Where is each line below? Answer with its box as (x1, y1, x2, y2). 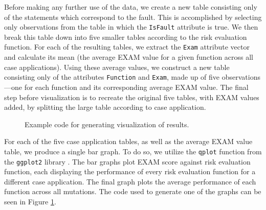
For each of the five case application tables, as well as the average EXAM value (4, 136, 253, 147)
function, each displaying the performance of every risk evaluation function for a (4, 166, 256, 177)
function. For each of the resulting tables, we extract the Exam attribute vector (4, 41, 250, 52)
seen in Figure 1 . (4, 196, 56, 206)
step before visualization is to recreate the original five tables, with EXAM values (4, 91, 259, 102)
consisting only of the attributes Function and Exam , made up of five (4, 72, 220, 82)
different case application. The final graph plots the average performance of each (4, 176, 256, 186)
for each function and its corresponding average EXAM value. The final (24, 81, 249, 92)
